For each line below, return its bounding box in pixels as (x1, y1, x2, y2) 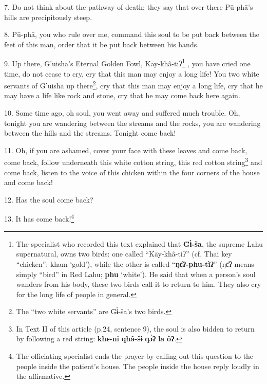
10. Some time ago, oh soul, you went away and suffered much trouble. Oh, (4, 107, 240, 118)
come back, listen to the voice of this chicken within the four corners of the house (4, 167, 260, 177)
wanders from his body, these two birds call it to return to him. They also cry (16, 279, 261, 289)
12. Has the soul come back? (4, 194, 93, 205)
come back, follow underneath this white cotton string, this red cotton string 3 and (4, 155, 262, 168)
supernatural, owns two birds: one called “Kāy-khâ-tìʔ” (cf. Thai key (16, 248, 232, 259)
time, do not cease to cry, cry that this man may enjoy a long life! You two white (4, 68, 259, 79)
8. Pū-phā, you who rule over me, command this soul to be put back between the (4, 29, 260, 40)
